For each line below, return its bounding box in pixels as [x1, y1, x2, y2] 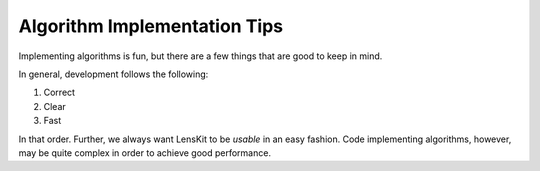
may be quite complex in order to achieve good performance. [18, 146, 272, 159]
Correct [43, 86, 75, 99]
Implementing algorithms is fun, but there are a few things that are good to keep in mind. [18, 50, 383, 62]
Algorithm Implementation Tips [18, 15, 284, 37]
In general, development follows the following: [18, 68, 209, 80]
